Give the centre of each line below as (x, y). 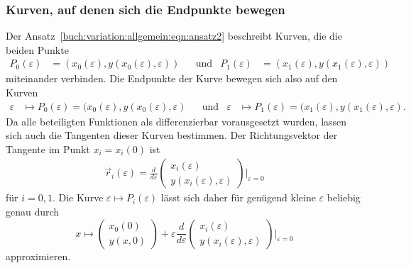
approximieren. (38, 256)
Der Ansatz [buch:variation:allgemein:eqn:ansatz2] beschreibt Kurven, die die (174, 36)
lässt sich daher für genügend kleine (238, 197)
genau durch (33, 212)
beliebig (344, 197)
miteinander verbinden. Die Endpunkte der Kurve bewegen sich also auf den (172, 78)
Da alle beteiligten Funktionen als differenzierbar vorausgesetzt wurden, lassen (176, 121)
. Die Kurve (78, 197)
